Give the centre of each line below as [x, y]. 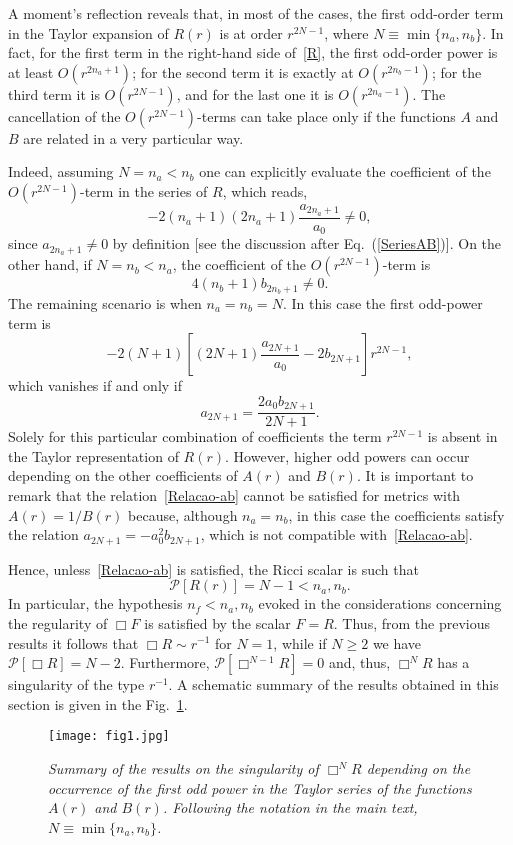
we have [397, 642]
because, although [183, 514]
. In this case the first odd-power [382, 303]
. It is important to [415, 475]
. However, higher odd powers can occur [347, 455]
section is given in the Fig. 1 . [98, 703]
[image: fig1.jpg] [109, 736]
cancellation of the [64, 115]
